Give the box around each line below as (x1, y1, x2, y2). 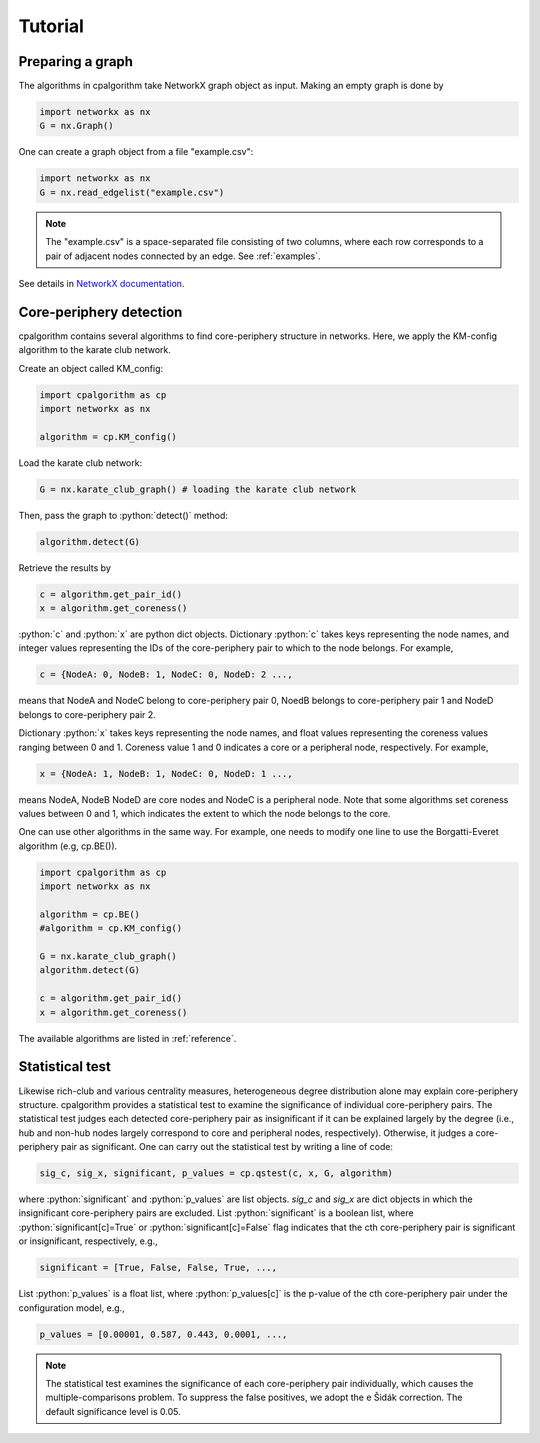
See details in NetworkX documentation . (18, 277, 185, 289)
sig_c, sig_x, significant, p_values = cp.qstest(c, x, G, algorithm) (39, 1168, 394, 1179)
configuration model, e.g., (18, 1301, 125, 1314)
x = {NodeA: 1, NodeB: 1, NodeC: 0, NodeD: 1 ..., (39, 768, 294, 779)
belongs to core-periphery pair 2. (18, 708, 157, 720)
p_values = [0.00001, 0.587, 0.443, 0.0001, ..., (39, 1328, 288, 1340)
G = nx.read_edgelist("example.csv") (39, 186, 225, 198)
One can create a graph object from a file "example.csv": (18, 146, 254, 158)
